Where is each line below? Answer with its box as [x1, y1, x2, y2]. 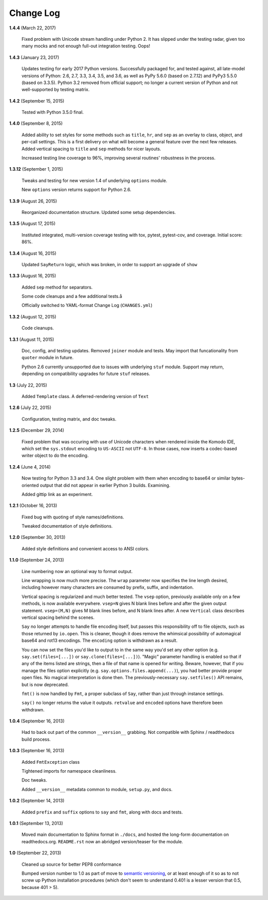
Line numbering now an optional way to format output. [21, 568, 133, 574]
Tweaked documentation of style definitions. [21, 523, 113, 529]
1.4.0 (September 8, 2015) [9, 120, 63, 126]
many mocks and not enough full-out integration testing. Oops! [21, 43, 150, 49]
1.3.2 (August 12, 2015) [9, 313, 57, 319]
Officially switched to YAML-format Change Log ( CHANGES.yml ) [21, 302, 153, 308]
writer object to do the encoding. [21, 453, 89, 459]
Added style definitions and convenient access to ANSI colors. [21, 545, 149, 552]
